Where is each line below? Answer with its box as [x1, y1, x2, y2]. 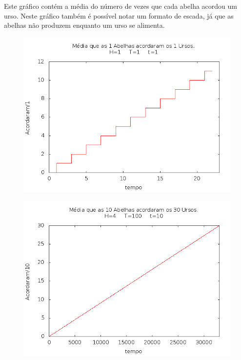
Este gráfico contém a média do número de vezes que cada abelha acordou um [4, 1, 237, 11]
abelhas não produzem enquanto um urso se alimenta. [4, 20, 165, 30]
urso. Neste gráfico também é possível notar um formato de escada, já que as [4, 10, 234, 20]
